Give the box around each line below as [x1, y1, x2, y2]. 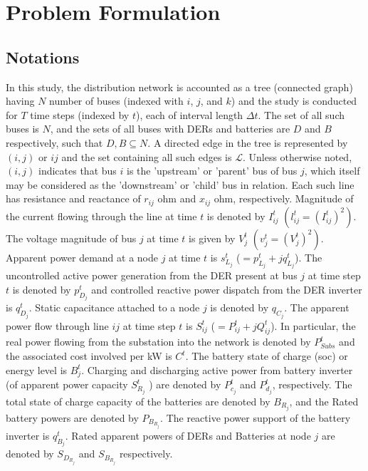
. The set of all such [258, 107, 345, 122]
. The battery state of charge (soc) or [185, 348, 348, 363]
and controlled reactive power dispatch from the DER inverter [91, 281, 362, 296]
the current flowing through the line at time [6, 208, 197, 223]
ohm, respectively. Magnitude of [214, 191, 354, 206]
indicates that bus [38, 163, 117, 178]
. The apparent [284, 300, 349, 315]
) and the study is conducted [231, 93, 357, 108]
